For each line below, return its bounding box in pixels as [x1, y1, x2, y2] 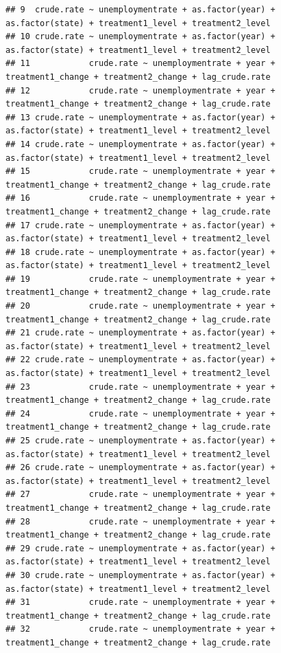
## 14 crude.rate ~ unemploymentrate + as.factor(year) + [5, 139, 276, 149]
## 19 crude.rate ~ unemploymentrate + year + [5, 274, 276, 284]
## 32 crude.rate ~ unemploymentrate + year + [5, 624, 276, 634]
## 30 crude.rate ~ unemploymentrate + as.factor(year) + [5, 570, 276, 580]
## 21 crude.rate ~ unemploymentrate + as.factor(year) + [5, 328, 276, 338]
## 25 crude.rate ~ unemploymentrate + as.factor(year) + [5, 436, 276, 445]
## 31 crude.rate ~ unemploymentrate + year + [5, 597, 276, 608]
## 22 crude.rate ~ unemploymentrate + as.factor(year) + [5, 355, 276, 365]
